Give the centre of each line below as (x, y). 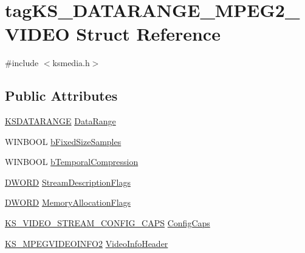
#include (22, 63)
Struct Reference (148, 34)
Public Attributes (61, 96)
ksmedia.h (71, 63)
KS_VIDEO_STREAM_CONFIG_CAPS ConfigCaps (108, 223)
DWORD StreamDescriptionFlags (68, 182)
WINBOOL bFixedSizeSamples (63, 141)
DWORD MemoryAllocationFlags (68, 202)
